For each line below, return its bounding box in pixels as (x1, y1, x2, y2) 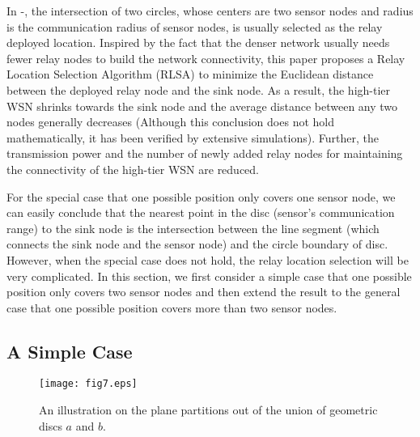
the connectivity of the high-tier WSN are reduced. (6, 160, 260, 177)
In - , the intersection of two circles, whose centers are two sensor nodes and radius (6, 2, 414, 19)
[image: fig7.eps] (39, 378, 138, 390)
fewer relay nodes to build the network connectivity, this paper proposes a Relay (6, 49, 405, 66)
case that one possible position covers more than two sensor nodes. (6, 299, 337, 316)
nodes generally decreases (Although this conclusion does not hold (6, 113, 334, 130)
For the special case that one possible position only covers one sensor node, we (6, 188, 396, 205)
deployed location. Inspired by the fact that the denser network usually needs (6, 34, 390, 51)
